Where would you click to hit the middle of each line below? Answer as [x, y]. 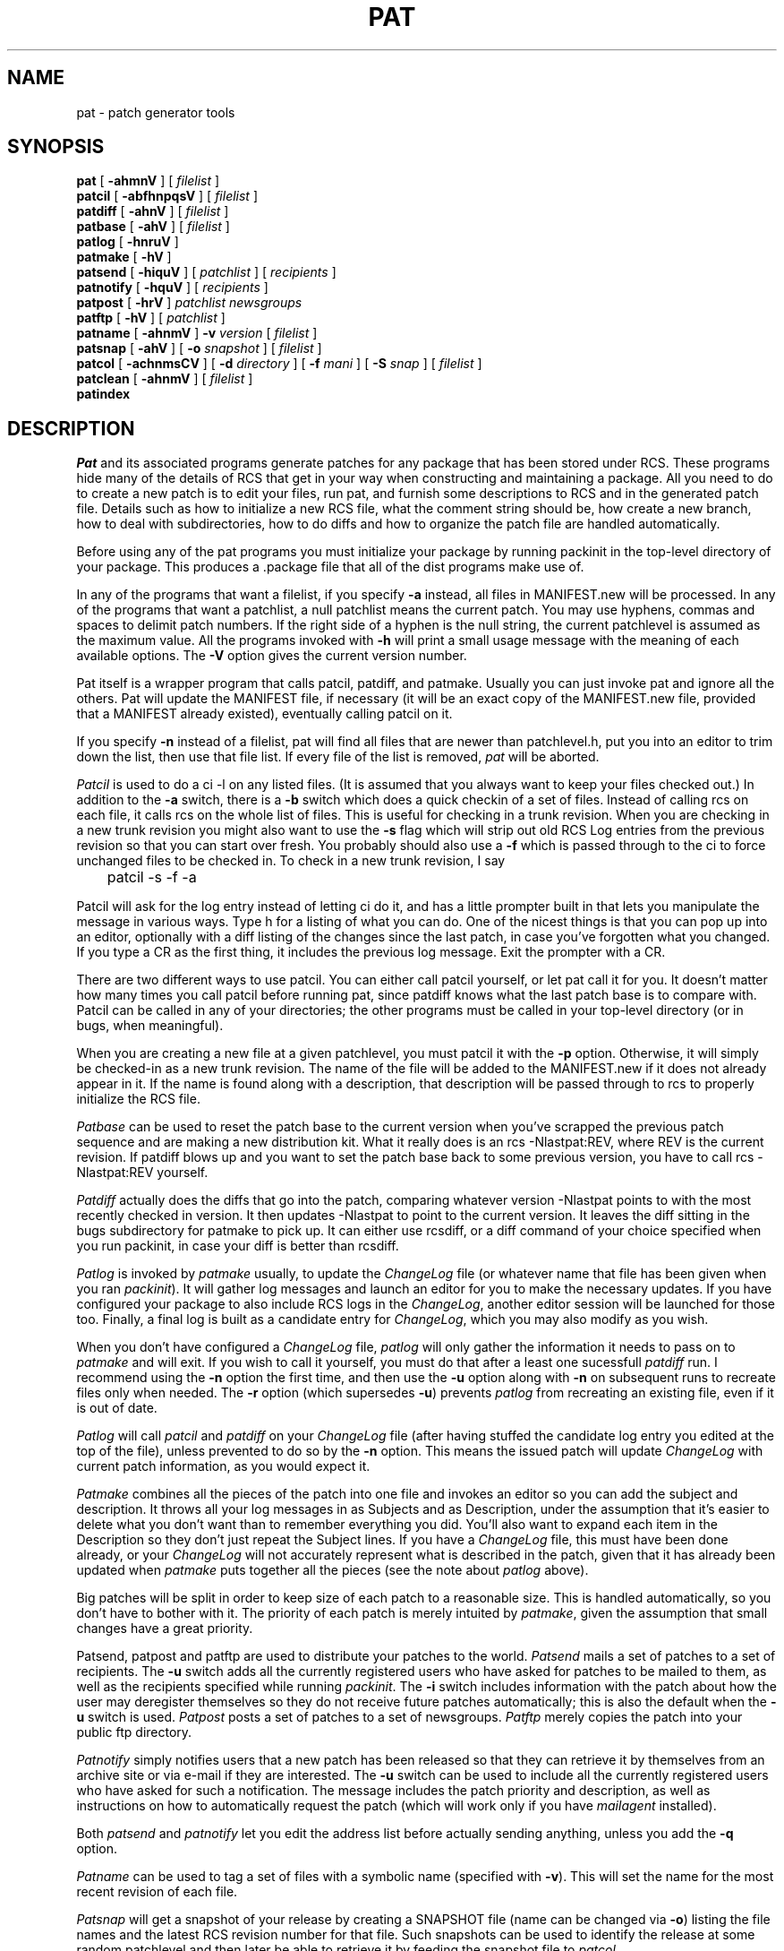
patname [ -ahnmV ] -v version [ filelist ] [197, 333]
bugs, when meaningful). [150, 1026]
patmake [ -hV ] [124, 257]
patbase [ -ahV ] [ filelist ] [153, 227]
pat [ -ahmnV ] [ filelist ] [148, 181]
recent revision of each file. [157, 1892]
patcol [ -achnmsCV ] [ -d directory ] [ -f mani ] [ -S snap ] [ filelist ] [279, 364]
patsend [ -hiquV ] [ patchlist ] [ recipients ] [206, 272]
